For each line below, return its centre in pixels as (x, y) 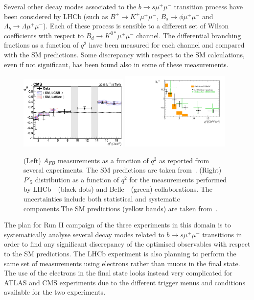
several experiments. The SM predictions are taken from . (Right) (123, 170)
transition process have (208, 6)
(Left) (32, 160)
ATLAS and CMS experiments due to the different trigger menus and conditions (125, 282)
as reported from (184, 160)
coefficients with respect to (44, 35)
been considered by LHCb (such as (56, 16)
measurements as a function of (103, 160)
